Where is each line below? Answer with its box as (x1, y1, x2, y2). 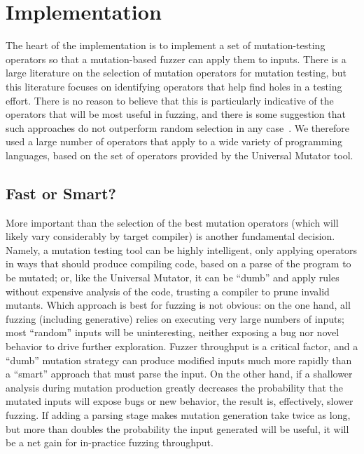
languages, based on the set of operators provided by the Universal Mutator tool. (6, 147, 353, 162)
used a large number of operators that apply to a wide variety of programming (6, 134, 343, 149)
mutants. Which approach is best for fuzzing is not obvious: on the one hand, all (6, 298, 351, 312)
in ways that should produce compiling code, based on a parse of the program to (6, 256, 351, 271)
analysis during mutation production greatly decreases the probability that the (6, 380, 344, 394)
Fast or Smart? (6, 182, 116, 203)
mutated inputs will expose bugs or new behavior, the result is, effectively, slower (6, 394, 353, 408)
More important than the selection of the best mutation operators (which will (6, 215, 339, 229)
